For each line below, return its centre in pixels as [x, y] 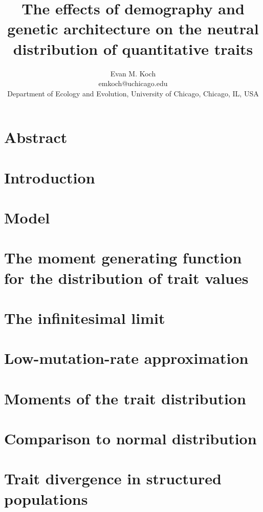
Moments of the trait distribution [125, 398]
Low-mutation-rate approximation [126, 358]
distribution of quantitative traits [133, 48]
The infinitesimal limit [85, 318]
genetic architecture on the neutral [133, 28]
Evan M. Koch [133, 73]
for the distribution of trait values [126, 278]
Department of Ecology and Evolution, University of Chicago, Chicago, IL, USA [133, 93]
